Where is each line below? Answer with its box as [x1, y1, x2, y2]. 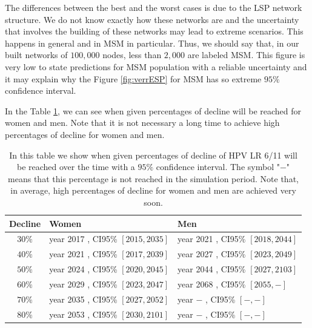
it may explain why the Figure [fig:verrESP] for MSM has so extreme [5, 72, 262, 85]
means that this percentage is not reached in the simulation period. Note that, [8, 172, 299, 185]
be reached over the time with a [16, 160, 135, 173]
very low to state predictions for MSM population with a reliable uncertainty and [5, 60, 307, 73]
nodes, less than [102, 48, 162, 61]
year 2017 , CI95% [49, 232, 118, 245]
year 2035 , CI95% [49, 292, 118, 305]
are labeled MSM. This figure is [187, 48, 305, 61]
